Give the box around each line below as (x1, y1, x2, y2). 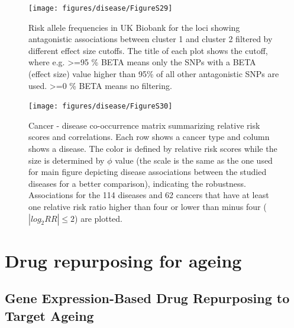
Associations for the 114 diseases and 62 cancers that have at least (28, 189, 269, 201)
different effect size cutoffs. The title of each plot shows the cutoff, (28, 44, 268, 56)
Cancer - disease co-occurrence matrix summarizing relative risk (28, 119, 260, 131)
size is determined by (28, 154, 105, 166)
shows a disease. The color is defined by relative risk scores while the (28, 142, 277, 155)
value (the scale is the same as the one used (115, 154, 273, 166)
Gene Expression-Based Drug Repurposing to (5, 289, 290, 307)
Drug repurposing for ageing (5, 248, 242, 272)
